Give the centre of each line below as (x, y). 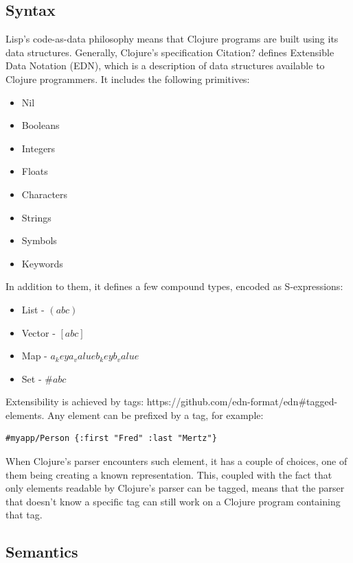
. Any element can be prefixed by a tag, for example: (152, 415)
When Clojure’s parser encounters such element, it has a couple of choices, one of (176, 461)
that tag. (24, 515)
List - (33, 309)
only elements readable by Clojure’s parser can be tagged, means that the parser (175, 488)
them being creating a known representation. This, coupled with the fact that (169, 474)
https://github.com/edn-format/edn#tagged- (242, 402)
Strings (36, 217)
